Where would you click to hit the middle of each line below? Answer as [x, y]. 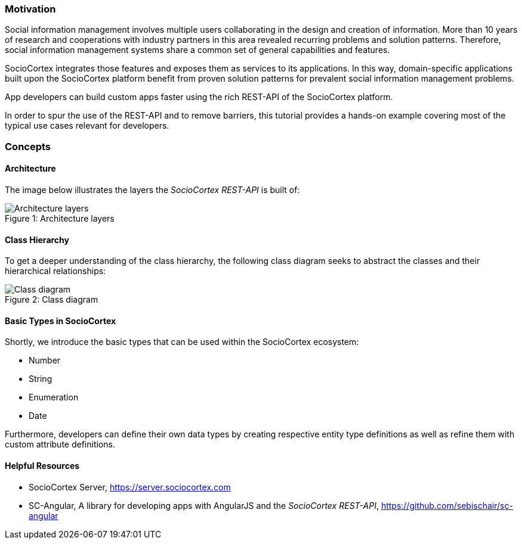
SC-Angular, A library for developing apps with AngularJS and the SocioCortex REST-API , [204, 505]
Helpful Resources [42, 466]
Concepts [28, 146]
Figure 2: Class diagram [52, 300]
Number [45, 360]
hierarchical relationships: [55, 271]
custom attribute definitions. [60, 444]
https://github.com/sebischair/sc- [447, 505]
